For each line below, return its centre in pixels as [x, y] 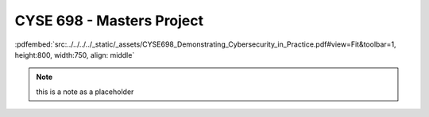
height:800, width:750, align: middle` [75, 55]
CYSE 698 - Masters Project [109, 21]
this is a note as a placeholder [85, 92]
